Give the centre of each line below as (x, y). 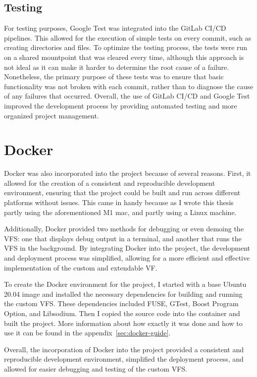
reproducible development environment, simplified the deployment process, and (124, 359)
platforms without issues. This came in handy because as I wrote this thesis (119, 202)
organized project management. (51, 115)
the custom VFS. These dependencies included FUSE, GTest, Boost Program (121, 303)
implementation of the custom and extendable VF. (81, 267)
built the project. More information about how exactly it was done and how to (123, 323)
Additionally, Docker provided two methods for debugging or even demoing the (124, 229)
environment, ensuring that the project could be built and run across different (122, 192)
